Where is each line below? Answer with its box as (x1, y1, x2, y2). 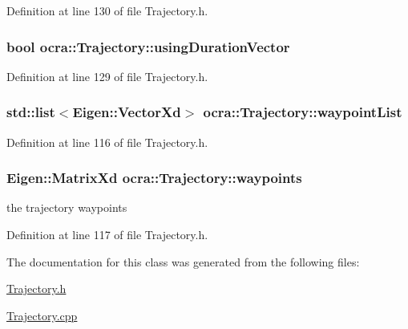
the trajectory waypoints (6, 199, 127, 216)
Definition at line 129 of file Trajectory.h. (6, 67, 208, 84)
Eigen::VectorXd (72, 102, 181, 122)
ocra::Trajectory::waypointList (203, 102, 402, 122)
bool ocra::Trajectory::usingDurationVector (6, 36, 290, 56)
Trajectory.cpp (6, 307, 78, 323)
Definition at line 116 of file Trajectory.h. (6, 133, 208, 150)
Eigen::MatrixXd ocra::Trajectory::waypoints (6, 168, 302, 188)
